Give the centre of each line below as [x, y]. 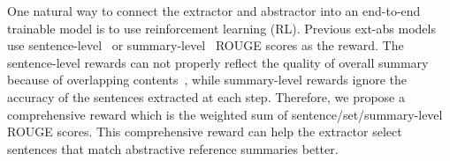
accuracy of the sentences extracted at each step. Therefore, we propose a [206, 96]
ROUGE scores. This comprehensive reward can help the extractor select [205, 132]
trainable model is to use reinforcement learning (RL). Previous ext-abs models [221, 28]
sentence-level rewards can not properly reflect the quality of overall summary [218, 62]
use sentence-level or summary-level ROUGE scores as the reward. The [206, 45]
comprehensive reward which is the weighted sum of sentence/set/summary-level [225, 114]
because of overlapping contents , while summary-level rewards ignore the [207, 80]
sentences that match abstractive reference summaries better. [173, 148]
